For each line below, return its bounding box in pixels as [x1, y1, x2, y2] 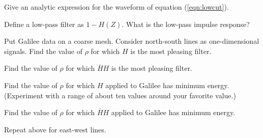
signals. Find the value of [4, 45, 82, 56]
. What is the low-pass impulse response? [122, 18, 250, 29]
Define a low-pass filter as [4, 18, 84, 29]
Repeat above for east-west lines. [4, 124, 106, 134]
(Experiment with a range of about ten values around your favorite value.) [4, 90, 236, 100]
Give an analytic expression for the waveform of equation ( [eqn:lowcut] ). [4, 2, 229, 12]
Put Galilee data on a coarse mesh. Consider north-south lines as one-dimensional [4, 36, 259, 46]
